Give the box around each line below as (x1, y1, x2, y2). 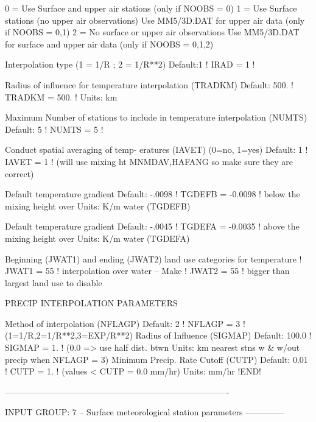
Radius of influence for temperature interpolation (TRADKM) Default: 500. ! (5, 78, 293, 91)
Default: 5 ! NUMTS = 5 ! (5, 122, 104, 135)
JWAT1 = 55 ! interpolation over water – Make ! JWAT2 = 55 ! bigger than (5, 264, 290, 277)
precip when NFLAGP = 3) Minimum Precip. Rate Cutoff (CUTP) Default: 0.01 (5, 353, 308, 365)
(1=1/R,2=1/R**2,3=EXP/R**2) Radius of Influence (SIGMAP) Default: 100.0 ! (5, 329, 312, 342)
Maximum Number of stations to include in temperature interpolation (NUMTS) (5, 111, 307, 124)
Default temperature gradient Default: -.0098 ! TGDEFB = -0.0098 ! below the (5, 188, 300, 200)
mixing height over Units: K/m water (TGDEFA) (5, 231, 190, 244)
